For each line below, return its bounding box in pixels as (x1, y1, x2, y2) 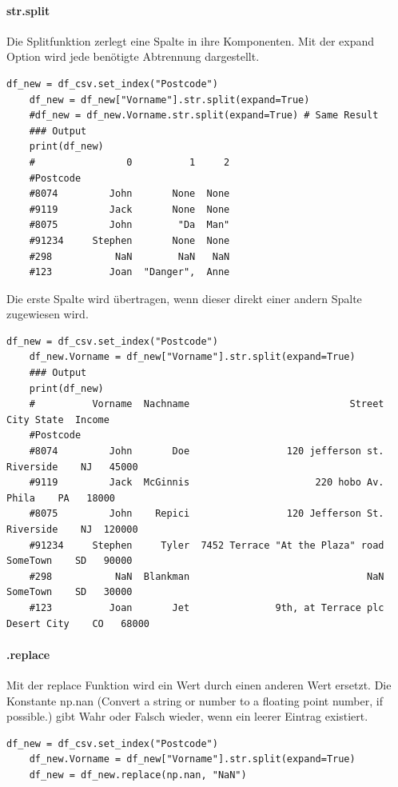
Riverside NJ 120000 (6, 524, 138, 536)
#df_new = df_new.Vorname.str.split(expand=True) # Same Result (29, 110, 379, 122)
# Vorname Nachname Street (29, 398, 384, 410)
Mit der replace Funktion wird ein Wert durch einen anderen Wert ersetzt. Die (6, 676, 392, 693)
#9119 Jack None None (29, 203, 230, 215)
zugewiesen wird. (6, 306, 89, 322)
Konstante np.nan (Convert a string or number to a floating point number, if (6, 692, 383, 709)
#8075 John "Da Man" (29, 219, 230, 231)
